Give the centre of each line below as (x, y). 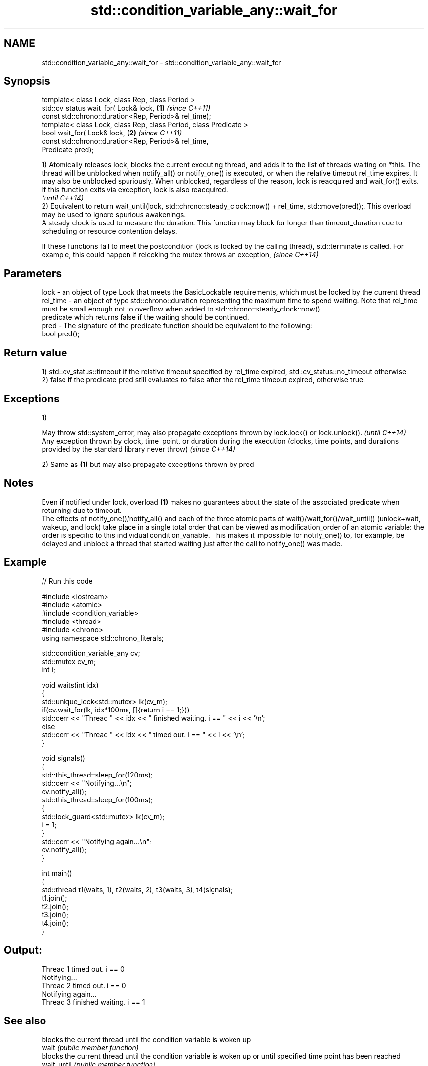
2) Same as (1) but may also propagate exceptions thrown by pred (148, 464)
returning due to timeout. (82, 510)
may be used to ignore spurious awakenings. (114, 215)
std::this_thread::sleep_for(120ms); (97, 775)
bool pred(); (61, 334)
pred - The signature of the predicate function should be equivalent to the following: (177, 326)
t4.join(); (55, 923)
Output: (23, 950)
